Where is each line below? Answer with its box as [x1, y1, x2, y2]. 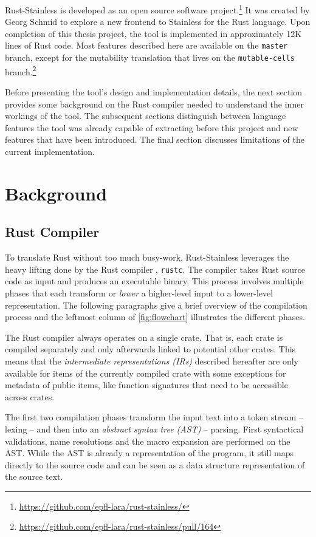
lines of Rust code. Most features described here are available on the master [5, 39, 288, 52]
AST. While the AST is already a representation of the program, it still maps [5, 446, 294, 459]
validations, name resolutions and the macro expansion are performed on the [5, 434, 290, 447]
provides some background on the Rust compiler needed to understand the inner [5, 97, 304, 110]
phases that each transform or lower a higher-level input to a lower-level [5, 286, 273, 299]
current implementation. [5, 145, 95, 157]
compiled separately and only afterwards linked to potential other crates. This [5, 343, 296, 355]
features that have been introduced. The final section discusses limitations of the [5, 133, 304, 146]
